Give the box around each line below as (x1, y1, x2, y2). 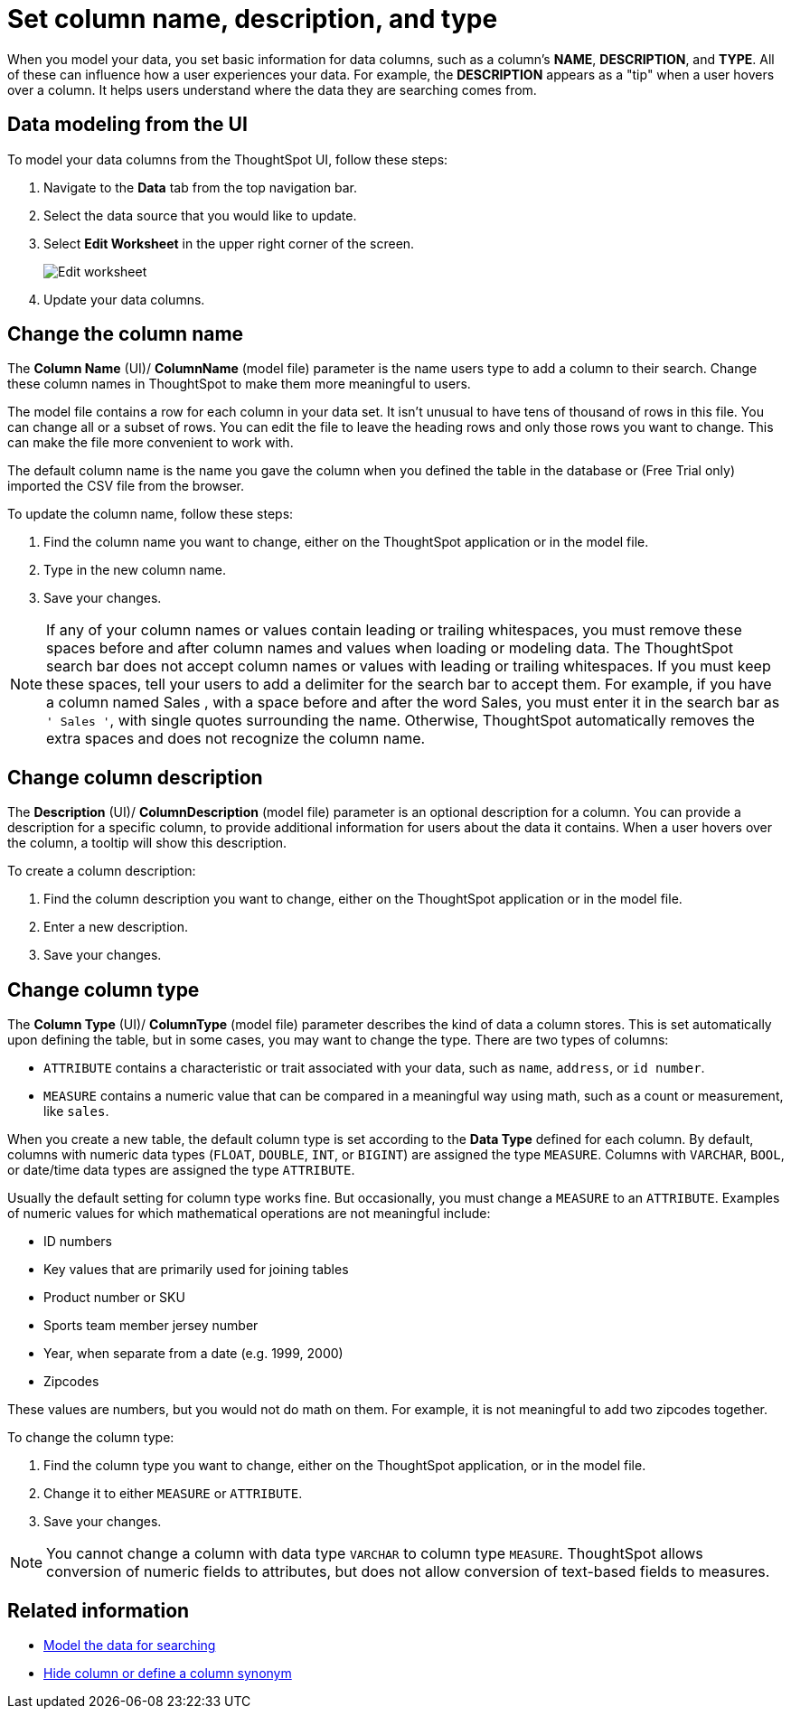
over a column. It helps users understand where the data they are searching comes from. (7, 81, 537, 98)
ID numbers (43, 1233, 113, 1250)
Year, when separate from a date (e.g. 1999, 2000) (43, 1346, 344, 1362)
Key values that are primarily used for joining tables (43, 1261, 349, 1278)
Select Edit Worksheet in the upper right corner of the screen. (43, 235, 415, 251)
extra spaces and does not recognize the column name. (46, 729, 426, 748)
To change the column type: (7, 1430, 174, 1446)
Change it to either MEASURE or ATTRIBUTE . (43, 1486, 303, 1502)
